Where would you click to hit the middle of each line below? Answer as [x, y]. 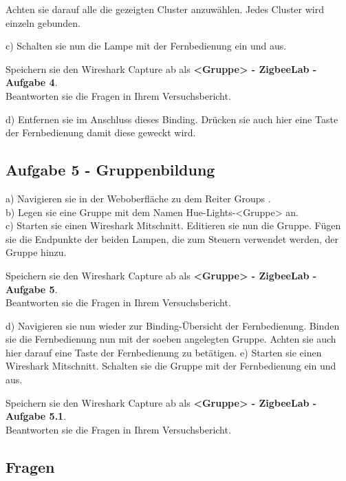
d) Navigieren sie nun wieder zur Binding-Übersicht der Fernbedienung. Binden [173, 325]
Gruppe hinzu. [36, 252]
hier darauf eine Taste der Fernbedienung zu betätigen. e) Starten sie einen [164, 352]
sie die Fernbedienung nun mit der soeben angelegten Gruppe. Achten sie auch [171, 339]
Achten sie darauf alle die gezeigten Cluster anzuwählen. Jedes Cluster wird [165, 9]
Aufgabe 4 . [32, 82]
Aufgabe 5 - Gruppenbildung [110, 170]
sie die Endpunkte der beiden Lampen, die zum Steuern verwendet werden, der [172, 238]
